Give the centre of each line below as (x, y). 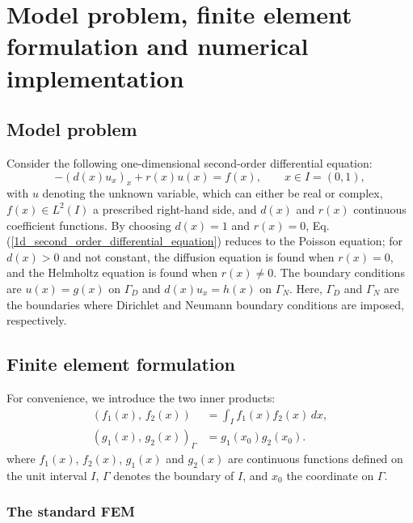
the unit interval (47, 475)
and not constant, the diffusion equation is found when (199, 256)
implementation (95, 77)
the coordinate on (330, 475)
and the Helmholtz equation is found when (112, 272)
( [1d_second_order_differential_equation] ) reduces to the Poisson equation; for (204, 241)
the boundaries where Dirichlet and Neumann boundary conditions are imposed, (205, 304)
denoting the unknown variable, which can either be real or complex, (213, 193)
